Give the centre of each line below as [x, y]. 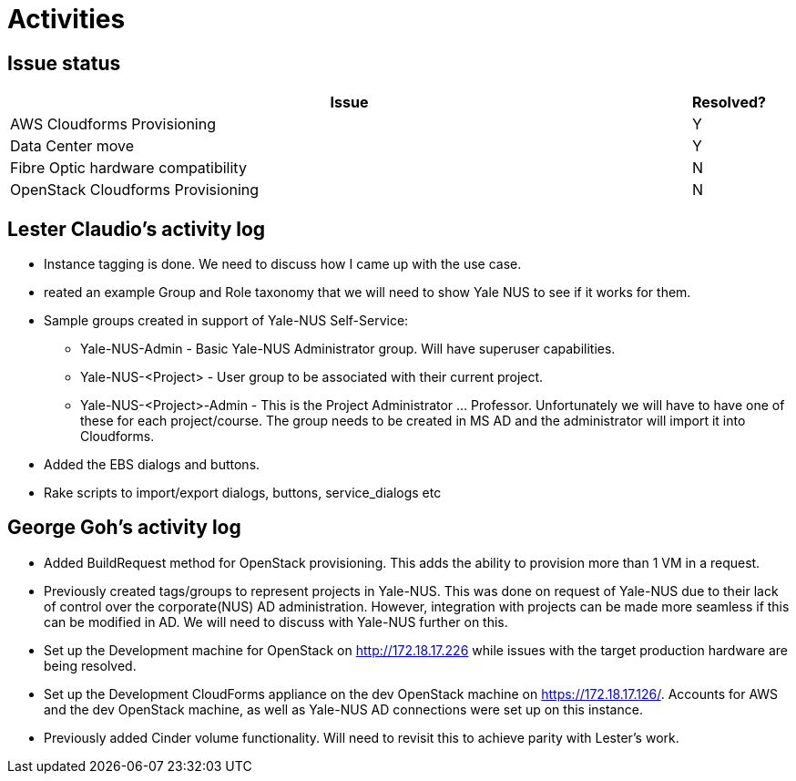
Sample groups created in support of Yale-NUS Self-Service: [226, 321]
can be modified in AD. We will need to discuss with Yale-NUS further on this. [276, 622]
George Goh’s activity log [124, 528]
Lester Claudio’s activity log [137, 229]
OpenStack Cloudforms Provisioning [135, 190]
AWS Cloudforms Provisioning [113, 124]
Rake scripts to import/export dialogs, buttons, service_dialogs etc [243, 493]
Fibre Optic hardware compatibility [128, 168]
